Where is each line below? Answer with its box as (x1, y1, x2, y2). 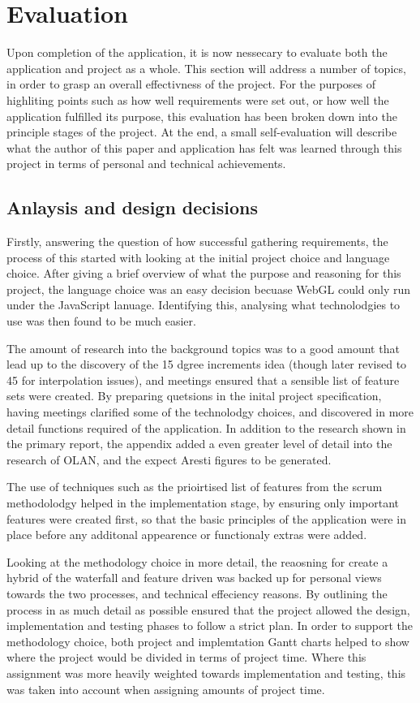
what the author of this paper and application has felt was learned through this (6, 139, 402, 156)
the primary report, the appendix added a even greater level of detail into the (6, 435, 392, 452)
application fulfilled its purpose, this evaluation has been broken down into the (6, 107, 397, 124)
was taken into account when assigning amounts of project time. (6, 680, 325, 697)
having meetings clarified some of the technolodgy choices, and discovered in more (6, 403, 414, 421)
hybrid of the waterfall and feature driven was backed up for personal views (6, 569, 382, 586)
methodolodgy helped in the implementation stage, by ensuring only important (6, 494, 400, 511)
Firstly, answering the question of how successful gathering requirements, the (6, 233, 388, 250)
